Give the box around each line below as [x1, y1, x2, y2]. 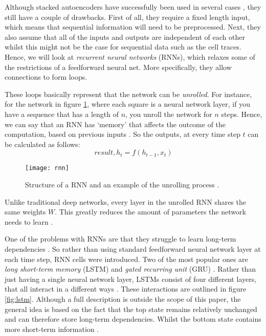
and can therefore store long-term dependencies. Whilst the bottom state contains [5, 314, 261, 324]
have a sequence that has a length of [5, 108, 119, 119]
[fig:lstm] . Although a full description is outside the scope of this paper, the [5, 293, 241, 304]
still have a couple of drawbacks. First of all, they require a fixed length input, [5, 11, 250, 22]
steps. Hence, [221, 108, 262, 119]
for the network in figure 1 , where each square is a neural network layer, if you [5, 99, 250, 109]
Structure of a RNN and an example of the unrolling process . [25, 179, 219, 189]
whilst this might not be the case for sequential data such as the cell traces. [5, 41, 241, 52]
